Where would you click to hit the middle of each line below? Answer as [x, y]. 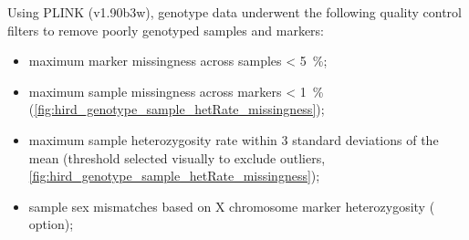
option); [51, 224]
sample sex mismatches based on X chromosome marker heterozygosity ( [232, 206]
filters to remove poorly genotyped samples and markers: [166, 30]
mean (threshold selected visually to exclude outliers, [177, 157]
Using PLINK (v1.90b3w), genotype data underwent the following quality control [234, 12]
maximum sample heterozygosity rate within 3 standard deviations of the [234, 139]
